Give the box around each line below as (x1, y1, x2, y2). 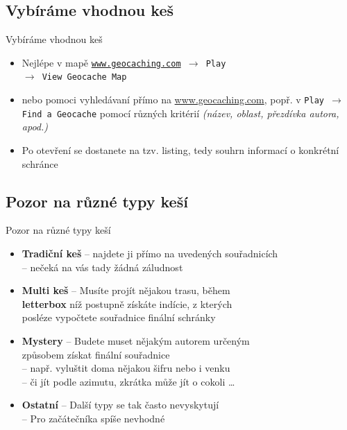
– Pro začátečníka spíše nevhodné (22, 411, 165, 425)
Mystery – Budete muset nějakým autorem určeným (22, 333, 250, 347)
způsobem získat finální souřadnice (22, 347, 170, 361)
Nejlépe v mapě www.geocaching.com (22, 55, 181, 69)
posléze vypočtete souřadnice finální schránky (22, 310, 216, 325)
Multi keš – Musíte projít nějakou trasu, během (22, 283, 230, 298)
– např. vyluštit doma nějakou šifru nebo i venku (22, 361, 230, 375)
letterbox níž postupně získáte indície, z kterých (22, 296, 232, 311)
